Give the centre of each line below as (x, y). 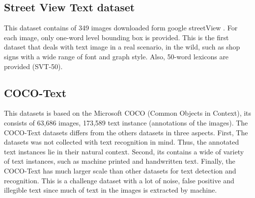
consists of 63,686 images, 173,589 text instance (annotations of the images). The (126, 122)
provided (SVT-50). (33, 66)
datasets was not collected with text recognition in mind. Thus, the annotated (122, 142)
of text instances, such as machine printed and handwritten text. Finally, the (120, 161)
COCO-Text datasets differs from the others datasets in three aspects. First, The (126, 132)
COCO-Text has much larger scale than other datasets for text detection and (120, 170)
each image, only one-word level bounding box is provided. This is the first (116, 37)
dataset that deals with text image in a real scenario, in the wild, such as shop (122, 47)
